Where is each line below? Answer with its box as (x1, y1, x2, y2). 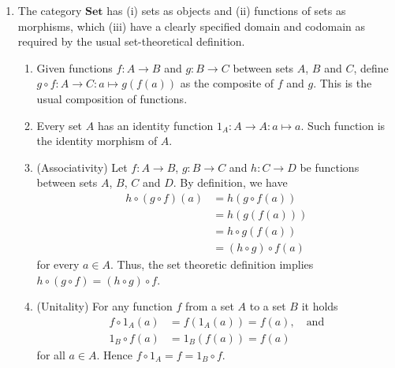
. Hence (96, 346, 132, 362)
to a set (249, 298, 286, 314)
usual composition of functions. (36, 90, 188, 106)
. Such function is (300, 117, 386, 133)
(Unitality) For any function (36, 298, 173, 314)
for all (36, 346, 65, 362)
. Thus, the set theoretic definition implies (110, 256, 314, 273)
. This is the (313, 75, 372, 91)
